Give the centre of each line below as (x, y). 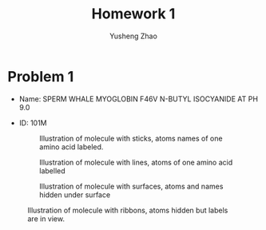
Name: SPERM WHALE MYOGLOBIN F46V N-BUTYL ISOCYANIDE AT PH (139, 99)
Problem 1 (41, 76)
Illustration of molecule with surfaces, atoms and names (131, 186)
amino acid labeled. (71, 147)
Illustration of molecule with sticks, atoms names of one (131, 138)
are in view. (46, 218)
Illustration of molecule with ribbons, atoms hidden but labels (128, 210)
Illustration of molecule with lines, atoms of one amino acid (136, 162)
